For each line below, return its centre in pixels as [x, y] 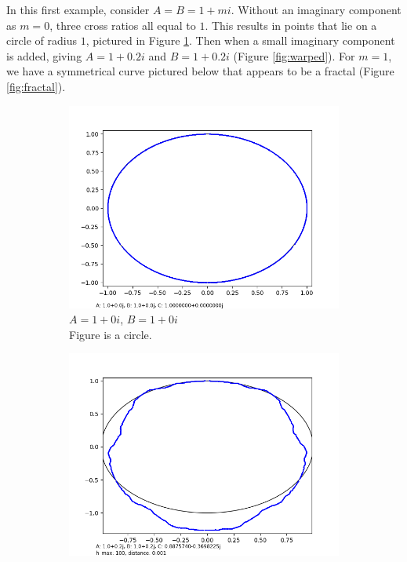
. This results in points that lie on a [291, 25]
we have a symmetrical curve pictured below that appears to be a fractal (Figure [200, 71]
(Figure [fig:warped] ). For [294, 55]
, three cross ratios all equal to [123, 25]
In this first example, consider [78, 9]
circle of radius [42, 40]
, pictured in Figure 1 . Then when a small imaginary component [240, 40]
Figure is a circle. [111, 334]
